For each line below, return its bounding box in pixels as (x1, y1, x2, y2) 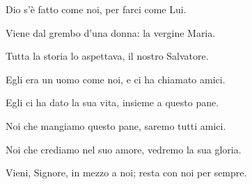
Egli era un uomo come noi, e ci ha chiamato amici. (6, 72, 226, 86)
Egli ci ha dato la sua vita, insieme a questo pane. (6, 95, 219, 110)
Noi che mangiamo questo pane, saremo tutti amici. (6, 118, 226, 133)
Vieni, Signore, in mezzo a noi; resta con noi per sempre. (6, 165, 247, 180)
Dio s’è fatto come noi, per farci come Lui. (6, 2, 187, 16)
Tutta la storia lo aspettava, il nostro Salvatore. (6, 49, 209, 63)
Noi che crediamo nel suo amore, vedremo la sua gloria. (6, 142, 242, 156)
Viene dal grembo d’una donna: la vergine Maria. (6, 25, 216, 40)
